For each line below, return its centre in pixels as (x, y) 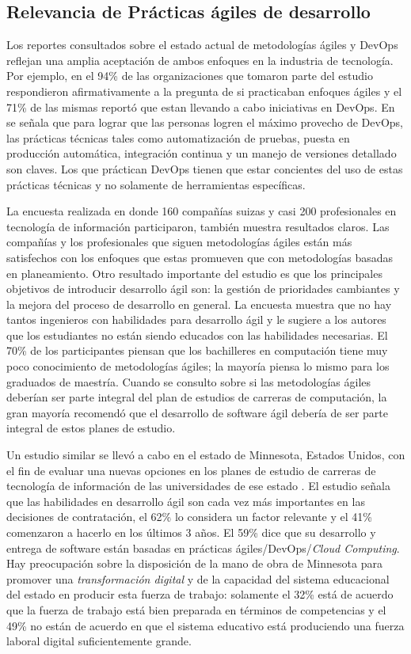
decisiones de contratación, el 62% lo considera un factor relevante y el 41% (189, 517)
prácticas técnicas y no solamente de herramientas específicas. (156, 184)
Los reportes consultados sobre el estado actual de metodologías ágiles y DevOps (202, 45)
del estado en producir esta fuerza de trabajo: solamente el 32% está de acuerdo (200, 594)
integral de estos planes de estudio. (91, 428)
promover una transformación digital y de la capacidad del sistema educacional (198, 578)
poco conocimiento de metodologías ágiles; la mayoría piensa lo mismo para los (198, 366)
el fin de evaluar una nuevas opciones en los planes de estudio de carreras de (191, 470)
